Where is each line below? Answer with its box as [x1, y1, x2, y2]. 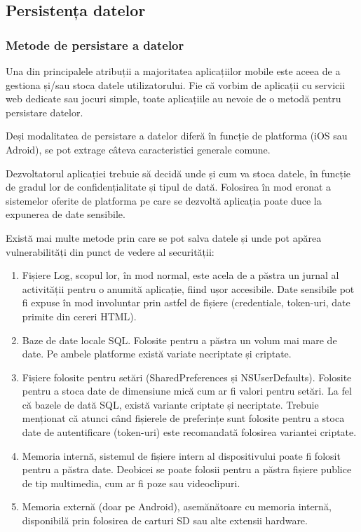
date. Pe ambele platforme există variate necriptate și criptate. [22, 346, 292, 361]
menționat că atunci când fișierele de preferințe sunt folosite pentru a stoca [22, 411, 345, 425]
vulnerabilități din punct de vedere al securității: [6, 244, 214, 259]
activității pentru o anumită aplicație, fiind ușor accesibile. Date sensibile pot [22, 281, 355, 296]
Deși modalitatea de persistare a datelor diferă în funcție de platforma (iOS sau [6, 128, 348, 143]
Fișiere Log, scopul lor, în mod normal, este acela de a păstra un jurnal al [22, 268, 339, 282]
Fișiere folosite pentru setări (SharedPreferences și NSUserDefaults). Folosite [22, 369, 352, 384]
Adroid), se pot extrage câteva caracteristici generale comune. [6, 142, 271, 156]
